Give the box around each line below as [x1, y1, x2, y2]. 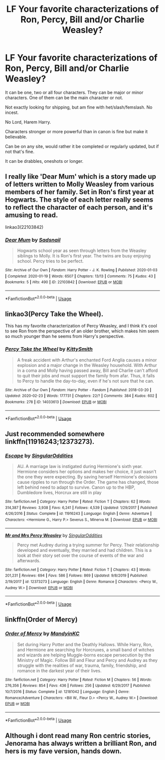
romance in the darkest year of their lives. [17, 667, 102, 674]
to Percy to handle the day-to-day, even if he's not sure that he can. [17, 378, 155, 384]
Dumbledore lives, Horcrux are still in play [17, 490, 102, 496]
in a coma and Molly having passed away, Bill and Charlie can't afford [17, 367, 158, 373]
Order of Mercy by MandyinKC [5, 630, 80, 637]
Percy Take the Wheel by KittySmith [5, 346, 93, 353]
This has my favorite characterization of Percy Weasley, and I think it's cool [5, 323, 157, 329]
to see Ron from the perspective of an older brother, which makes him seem [5, 328, 159, 334]
